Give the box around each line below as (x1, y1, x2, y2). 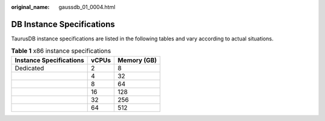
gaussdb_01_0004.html (58, 4, 116, 10)
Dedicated (14, 64, 45, 72)
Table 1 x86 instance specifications (11, 47, 111, 55)
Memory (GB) (117, 56, 157, 64)
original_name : (11, 4, 50, 10)
